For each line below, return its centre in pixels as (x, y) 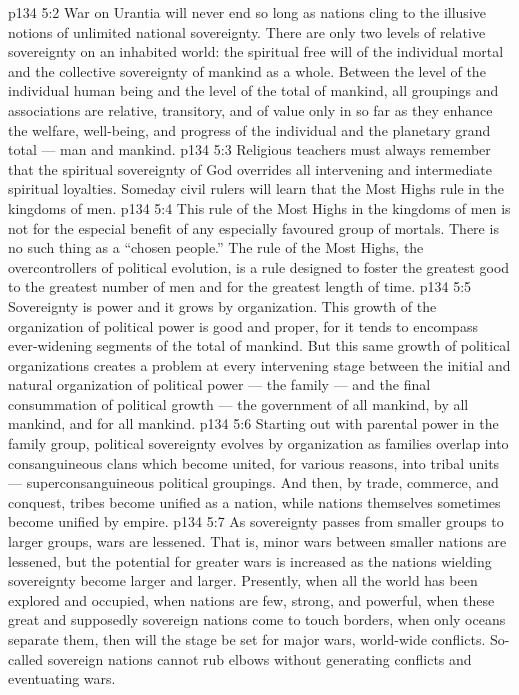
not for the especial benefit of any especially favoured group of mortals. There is (253, 227)
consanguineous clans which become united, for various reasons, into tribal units (254, 462)
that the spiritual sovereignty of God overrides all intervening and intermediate (250, 168)
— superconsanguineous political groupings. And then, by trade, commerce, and (253, 482)
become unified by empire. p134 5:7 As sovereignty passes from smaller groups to (256, 521)
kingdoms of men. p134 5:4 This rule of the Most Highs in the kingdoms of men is (259, 207)
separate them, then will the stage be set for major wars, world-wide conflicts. (247, 639)
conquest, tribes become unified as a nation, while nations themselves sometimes (254, 501)
